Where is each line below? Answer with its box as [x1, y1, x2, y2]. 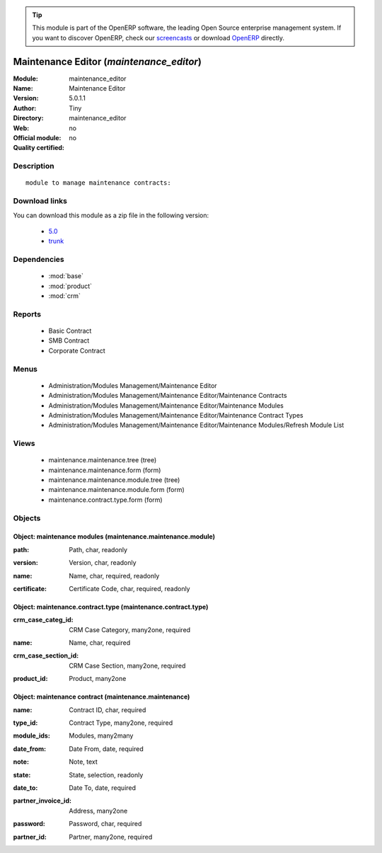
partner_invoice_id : [13, 796, 72, 805]
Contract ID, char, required [69, 705, 146, 714]
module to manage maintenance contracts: [25, 179, 171, 187]
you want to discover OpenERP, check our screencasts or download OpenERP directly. [32, 33, 285, 42]
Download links [13, 196, 67, 206]
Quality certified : [13, 144, 65, 152]
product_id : [13, 675, 48, 683]
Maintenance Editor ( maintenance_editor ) [13, 55, 202, 67]
